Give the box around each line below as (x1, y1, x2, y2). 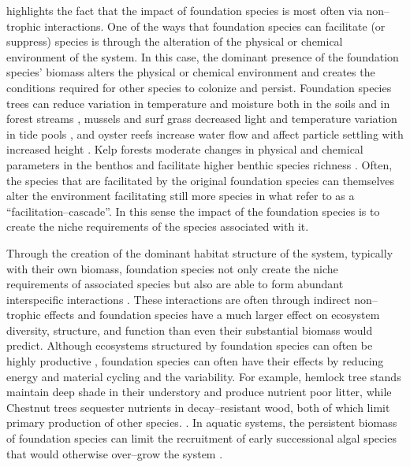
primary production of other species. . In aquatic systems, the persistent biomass (6, 414, 397, 431)
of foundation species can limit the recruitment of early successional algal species (6, 430, 397, 447)
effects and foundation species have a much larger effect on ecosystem (44, 306, 380, 323)
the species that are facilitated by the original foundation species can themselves (6, 172, 395, 188)
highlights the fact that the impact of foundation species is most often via (6, 2, 363, 18)
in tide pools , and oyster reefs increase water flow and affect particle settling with (6, 125, 404, 142)
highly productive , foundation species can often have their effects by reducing (6, 353, 384, 369)
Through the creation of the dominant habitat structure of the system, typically (6, 244, 393, 261)
